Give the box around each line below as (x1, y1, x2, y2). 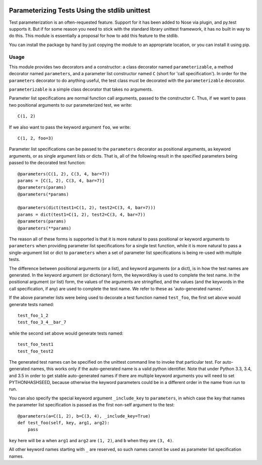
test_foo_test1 (17, 342, 54, 347)
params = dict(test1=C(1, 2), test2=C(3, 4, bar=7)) (17, 211, 146, 217)
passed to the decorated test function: (9, 160, 86, 166)
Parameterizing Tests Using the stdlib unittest (9, 6, 150, 15)
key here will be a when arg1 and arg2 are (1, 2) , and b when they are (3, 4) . (9, 437, 174, 443)
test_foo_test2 (17, 348, 54, 354)
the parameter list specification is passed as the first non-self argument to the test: (9, 402, 175, 408)
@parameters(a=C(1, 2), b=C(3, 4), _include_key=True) (17, 413, 151, 419)
